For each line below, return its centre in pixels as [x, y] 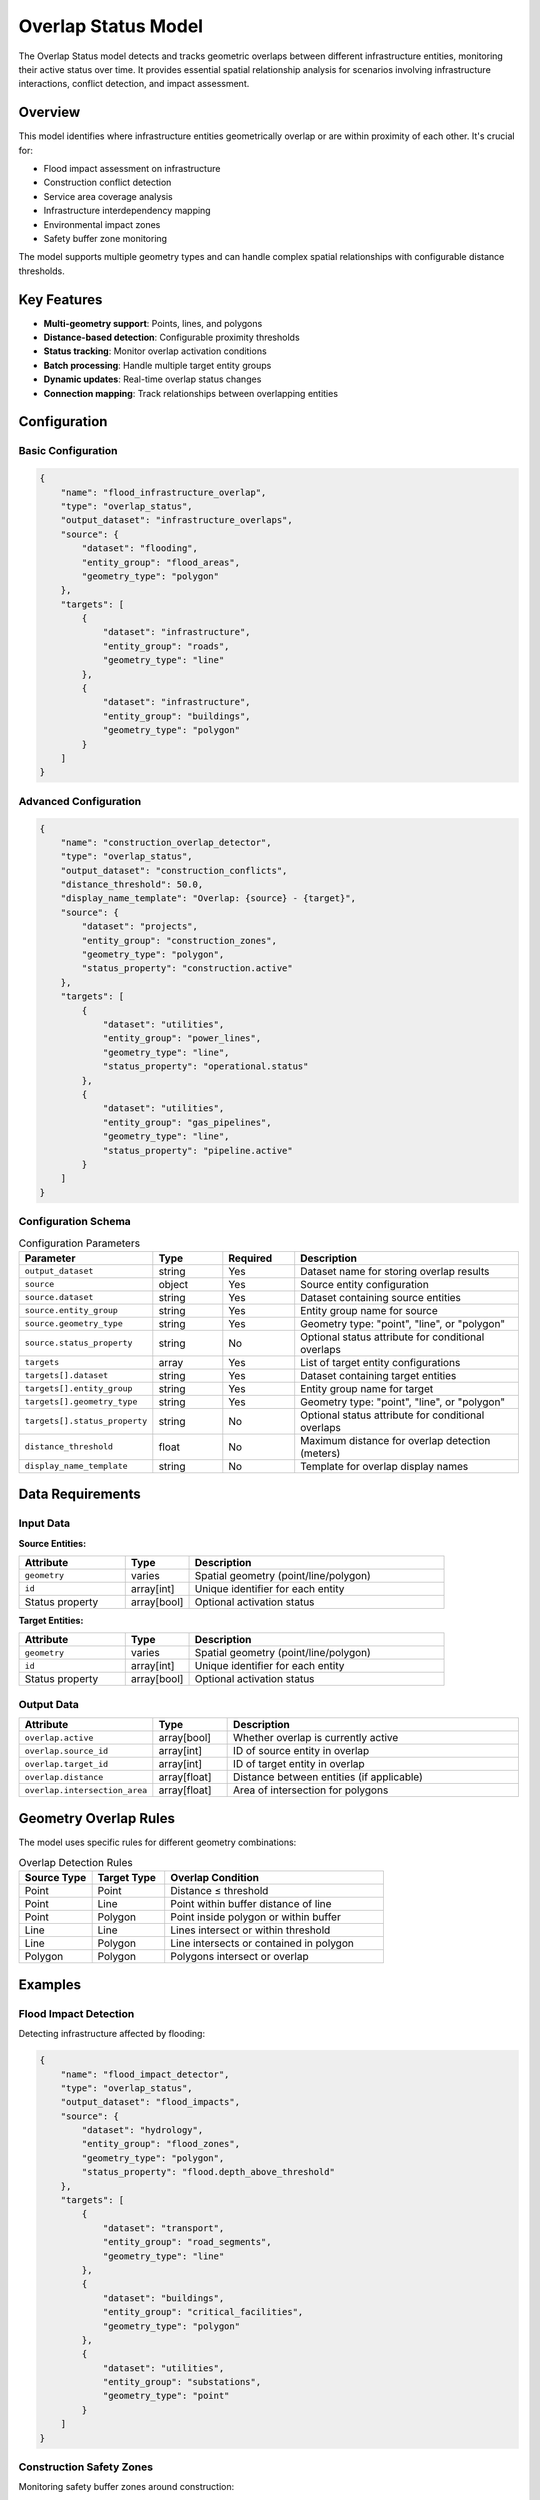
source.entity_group [71, 1310]
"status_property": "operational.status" [205, 1066]
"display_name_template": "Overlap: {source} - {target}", [208, 898]
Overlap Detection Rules [76, 1863]
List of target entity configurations [380, 1362]
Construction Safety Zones [86, 2467]
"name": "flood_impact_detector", [145, 2074]
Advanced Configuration [80, 801]
